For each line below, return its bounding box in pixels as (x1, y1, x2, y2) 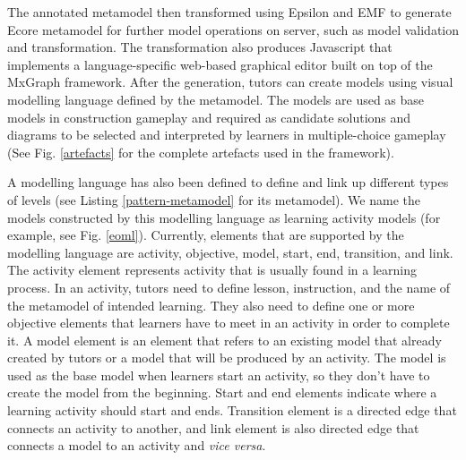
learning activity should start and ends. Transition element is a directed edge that (7, 401, 457, 420)
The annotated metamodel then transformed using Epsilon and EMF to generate (7, 3, 452, 21)
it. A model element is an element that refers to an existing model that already (7, 330, 442, 349)
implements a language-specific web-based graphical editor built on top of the (7, 55, 433, 73)
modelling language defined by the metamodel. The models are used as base (7, 89, 425, 108)
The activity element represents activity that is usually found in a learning (7, 260, 417, 279)
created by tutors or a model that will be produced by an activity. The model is (7, 348, 446, 367)
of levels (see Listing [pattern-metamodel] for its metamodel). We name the (7, 190, 420, 209)
